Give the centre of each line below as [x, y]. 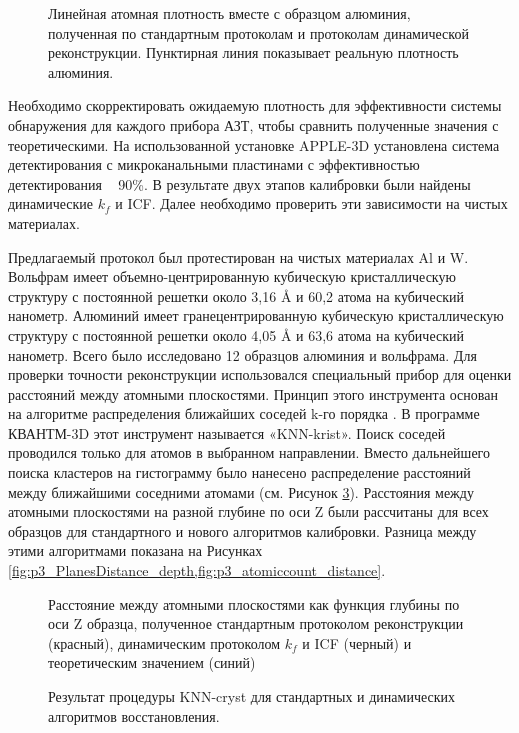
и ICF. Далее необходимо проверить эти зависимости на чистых [311, 203]
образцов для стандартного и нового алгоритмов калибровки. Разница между [242, 530]
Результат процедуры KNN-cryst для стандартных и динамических [252, 696]
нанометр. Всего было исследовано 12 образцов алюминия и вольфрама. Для [242, 354]
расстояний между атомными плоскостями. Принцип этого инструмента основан [253, 393]
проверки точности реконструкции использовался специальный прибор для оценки [260, 374]
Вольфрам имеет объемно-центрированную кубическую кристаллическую [232, 276]
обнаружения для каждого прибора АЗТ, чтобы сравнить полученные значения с [253, 124]
